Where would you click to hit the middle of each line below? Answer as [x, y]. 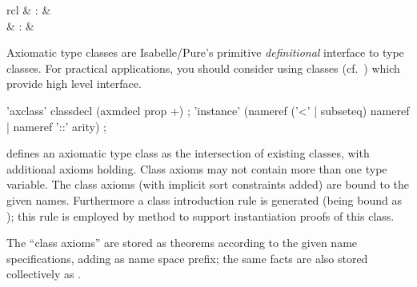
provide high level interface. [74, 84]
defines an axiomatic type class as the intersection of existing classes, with [188, 153]
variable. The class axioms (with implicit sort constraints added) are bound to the [208, 184]
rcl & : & [29, 10]
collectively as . [44, 274]
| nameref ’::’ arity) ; [56, 126]
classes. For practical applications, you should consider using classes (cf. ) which [203, 68]
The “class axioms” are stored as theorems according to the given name [182, 243]
